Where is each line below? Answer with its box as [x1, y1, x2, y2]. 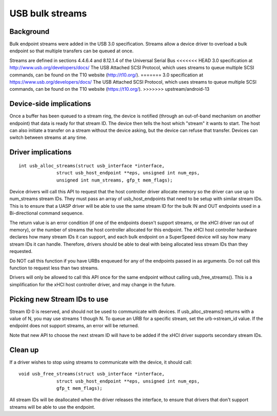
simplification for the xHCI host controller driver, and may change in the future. [9, 281, 176, 287]
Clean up [9, 345, 39, 354]
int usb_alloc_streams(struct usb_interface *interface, [18, 163, 165, 169]
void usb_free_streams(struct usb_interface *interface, [18, 371, 165, 377]
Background [9, 27, 50, 36]
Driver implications [9, 148, 72, 156]
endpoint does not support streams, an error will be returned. [9, 323, 139, 329]
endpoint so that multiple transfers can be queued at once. [9, 48, 134, 54]
